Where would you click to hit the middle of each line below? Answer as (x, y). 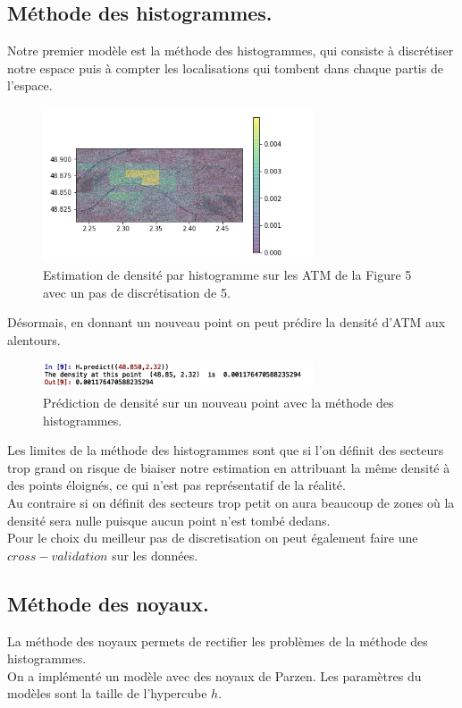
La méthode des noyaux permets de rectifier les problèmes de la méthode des (218, 641)
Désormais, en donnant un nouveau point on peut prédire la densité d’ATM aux (227, 322)
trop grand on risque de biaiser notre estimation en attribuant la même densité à (229, 467)
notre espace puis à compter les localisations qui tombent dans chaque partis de (225, 67)
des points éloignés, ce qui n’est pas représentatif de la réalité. (176, 485)
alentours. (34, 339)
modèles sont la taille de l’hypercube (107, 693)
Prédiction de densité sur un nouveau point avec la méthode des (218, 402)
